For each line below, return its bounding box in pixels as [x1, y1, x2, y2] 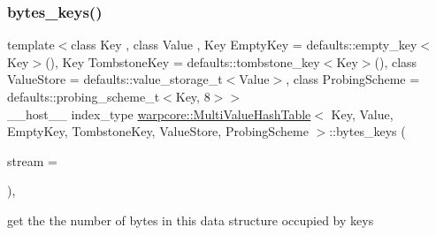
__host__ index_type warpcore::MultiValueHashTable [7, 104, 311, 123]
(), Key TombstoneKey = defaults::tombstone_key [45, 52, 320, 71]
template [7, 35, 55, 54]
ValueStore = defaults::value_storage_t [7, 70, 223, 88]
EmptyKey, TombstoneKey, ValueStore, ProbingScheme [7, 122, 309, 140]
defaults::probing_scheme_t [7, 87, 160, 105]
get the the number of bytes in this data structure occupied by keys [7, 210, 374, 229]
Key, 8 [175, 87, 210, 105]
